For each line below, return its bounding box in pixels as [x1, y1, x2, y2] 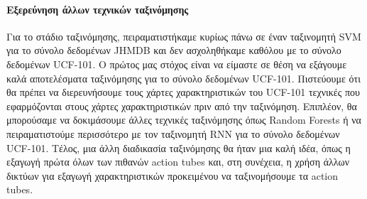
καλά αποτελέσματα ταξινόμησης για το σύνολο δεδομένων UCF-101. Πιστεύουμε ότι [6, 70, 361, 85]
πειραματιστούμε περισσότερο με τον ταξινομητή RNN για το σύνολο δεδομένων [6, 126, 340, 141]
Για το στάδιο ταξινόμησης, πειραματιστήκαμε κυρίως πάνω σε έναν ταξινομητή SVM [6, 28, 361, 43]
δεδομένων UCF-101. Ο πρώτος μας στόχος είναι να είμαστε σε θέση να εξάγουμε [6, 56, 347, 71]
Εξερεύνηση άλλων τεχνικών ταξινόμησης [6, 1, 189, 16]
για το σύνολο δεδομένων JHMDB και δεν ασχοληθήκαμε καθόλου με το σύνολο [6, 43, 341, 58]
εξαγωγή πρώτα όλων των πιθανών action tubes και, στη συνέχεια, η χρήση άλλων [6, 154, 350, 169]
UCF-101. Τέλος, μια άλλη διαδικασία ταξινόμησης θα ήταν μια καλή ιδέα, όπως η [6, 140, 351, 155]
